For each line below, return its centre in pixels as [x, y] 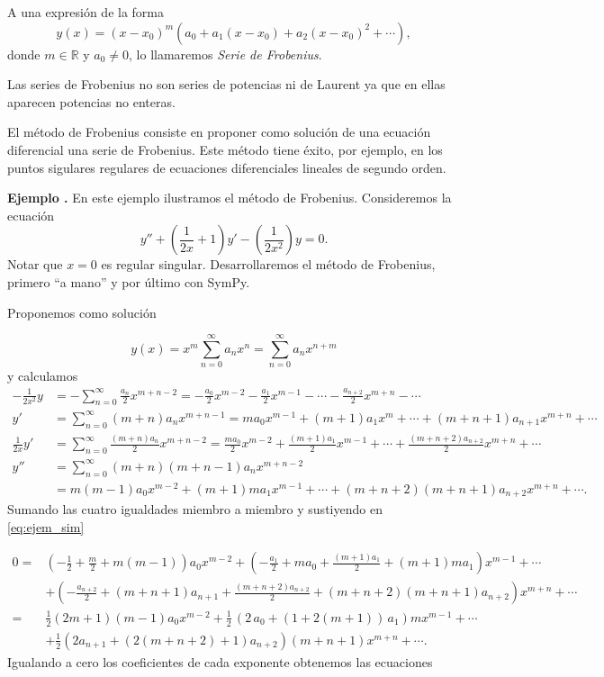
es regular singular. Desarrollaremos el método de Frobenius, [268, 264]
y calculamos [43, 376]
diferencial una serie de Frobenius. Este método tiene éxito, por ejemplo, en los [225, 149]
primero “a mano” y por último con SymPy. [129, 281]
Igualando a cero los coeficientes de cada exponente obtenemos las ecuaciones [220, 661]
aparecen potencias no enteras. [91, 101]
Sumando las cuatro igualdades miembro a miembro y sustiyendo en [195, 509]
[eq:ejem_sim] [46, 526]
